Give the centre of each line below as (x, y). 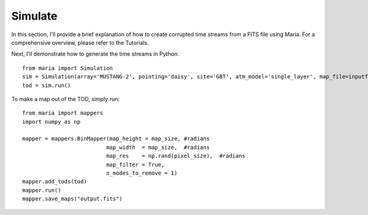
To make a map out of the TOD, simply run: (65, 99)
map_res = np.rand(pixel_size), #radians (176, 156)
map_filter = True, (136, 164)
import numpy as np (52, 122)
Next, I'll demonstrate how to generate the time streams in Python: (95, 54)
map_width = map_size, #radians (158, 147)
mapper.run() (42, 190)
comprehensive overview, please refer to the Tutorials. (80, 42)
